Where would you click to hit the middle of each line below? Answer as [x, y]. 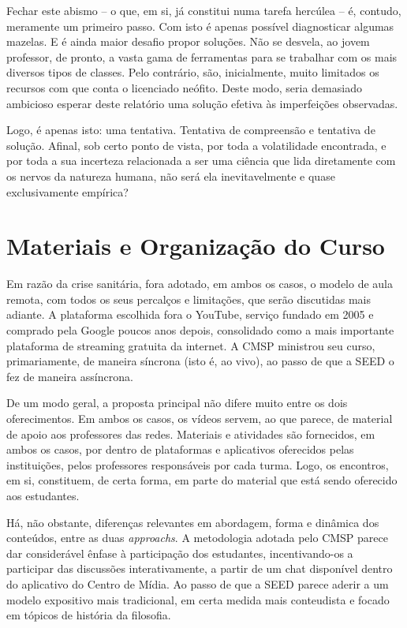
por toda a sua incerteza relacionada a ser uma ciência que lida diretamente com [201, 161]
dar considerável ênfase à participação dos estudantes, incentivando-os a [180, 553]
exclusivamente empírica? [67, 191]
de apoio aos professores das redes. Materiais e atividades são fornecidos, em [191, 434]
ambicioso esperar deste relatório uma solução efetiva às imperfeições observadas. [202, 103]
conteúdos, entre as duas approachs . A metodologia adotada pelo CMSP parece [197, 538]
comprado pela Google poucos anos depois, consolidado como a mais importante [200, 330]
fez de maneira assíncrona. [70, 376]
